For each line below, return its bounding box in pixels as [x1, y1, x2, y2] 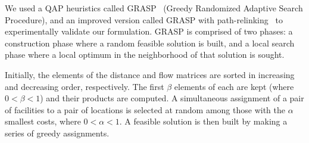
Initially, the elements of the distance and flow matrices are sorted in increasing [5, 68, 295, 80]
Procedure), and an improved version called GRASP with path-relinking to [5, 13, 283, 26]
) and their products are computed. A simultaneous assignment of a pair [40, 92, 304, 104]
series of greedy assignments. [5, 126, 110, 139]
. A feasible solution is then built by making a [119, 115, 288, 128]
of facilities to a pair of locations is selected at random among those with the [5, 103, 285, 116]
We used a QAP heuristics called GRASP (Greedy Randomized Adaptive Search [5, 2, 303, 14]
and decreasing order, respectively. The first [5, 80, 164, 92]
